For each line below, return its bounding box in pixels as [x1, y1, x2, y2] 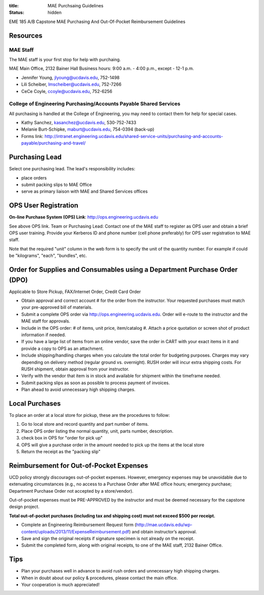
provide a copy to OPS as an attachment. [21, 345, 104, 351]
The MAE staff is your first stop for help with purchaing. [9, 56, 121, 62]
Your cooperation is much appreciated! [21, 582, 100, 588]
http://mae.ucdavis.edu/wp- [136, 522, 193, 528]
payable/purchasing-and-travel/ [21, 140, 86, 146]
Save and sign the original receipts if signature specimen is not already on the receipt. [21, 536, 195, 541]
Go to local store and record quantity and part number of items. [21, 421, 149, 427]
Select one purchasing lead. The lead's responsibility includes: [9, 166, 135, 172]
